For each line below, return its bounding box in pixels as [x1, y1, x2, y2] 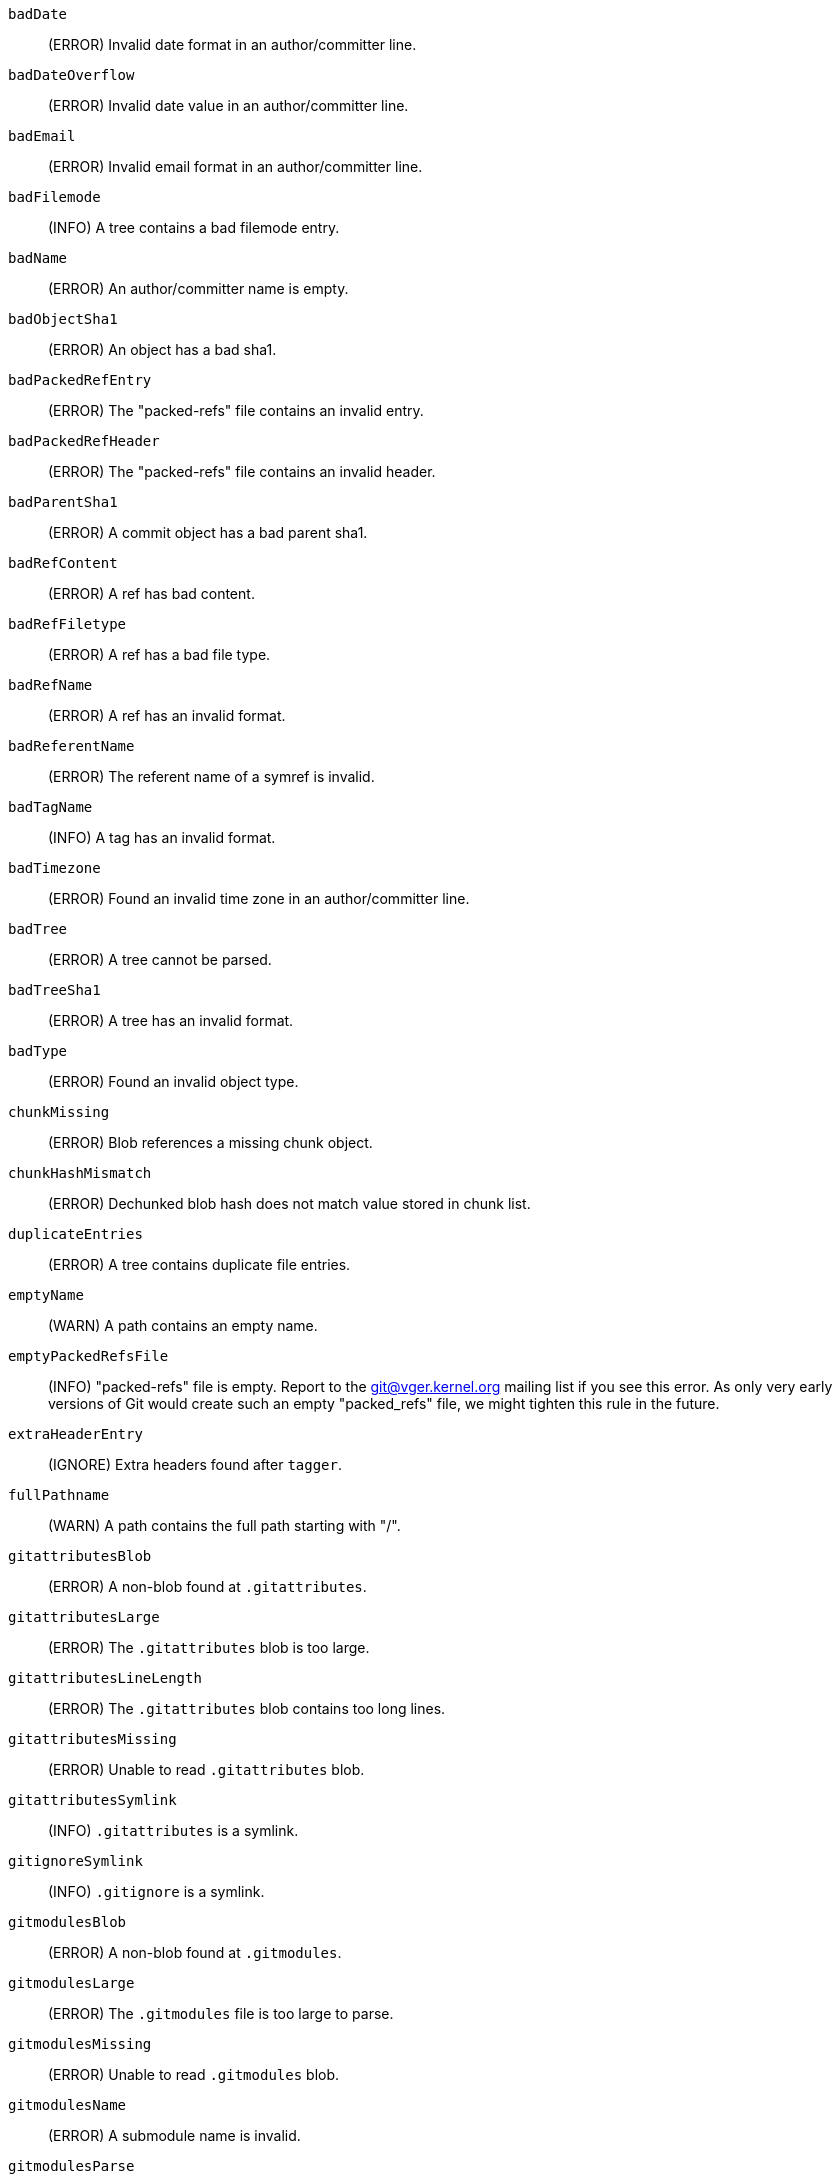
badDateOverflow [8, 67, 135, 83]
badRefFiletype [8, 616, 127, 632]
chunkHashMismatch [8, 1165, 152, 1181]
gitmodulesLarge [8, 1975, 135, 1991]
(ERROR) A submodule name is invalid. [48, 2127, 301, 2144]
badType [8, 1043, 68, 1059]
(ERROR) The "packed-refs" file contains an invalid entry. [48, 402, 424, 419]
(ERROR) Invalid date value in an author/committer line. [48, 97, 409, 114]
